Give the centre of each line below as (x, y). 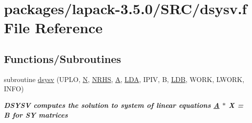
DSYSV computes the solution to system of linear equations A (112, 105)
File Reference (53, 28)
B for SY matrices (36, 114)
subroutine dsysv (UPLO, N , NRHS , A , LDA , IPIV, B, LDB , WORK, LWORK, (124, 79)
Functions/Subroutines (63, 58)
